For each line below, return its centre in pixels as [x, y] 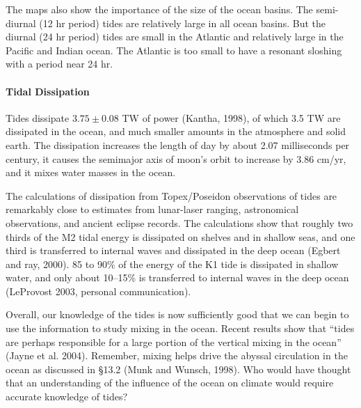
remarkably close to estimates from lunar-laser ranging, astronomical [152, 209]
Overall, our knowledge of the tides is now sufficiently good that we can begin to [177, 314]
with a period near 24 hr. [59, 64]
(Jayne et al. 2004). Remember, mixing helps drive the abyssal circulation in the [177, 355]
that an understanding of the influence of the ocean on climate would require [170, 383]
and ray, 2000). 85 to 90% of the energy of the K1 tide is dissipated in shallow [172, 264]
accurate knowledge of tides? [67, 397]
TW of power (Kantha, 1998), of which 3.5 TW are [231, 117]
